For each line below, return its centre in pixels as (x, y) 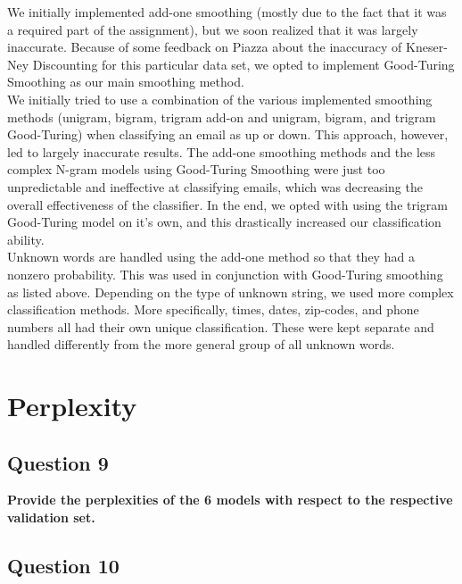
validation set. (51, 517)
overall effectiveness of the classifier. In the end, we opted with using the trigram (227, 204)
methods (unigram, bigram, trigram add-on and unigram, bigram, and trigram (222, 117)
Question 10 (63, 566)
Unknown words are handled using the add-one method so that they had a (211, 257)
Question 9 (58, 462)
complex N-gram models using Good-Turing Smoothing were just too (196, 169)
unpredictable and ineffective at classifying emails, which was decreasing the (215, 186)
